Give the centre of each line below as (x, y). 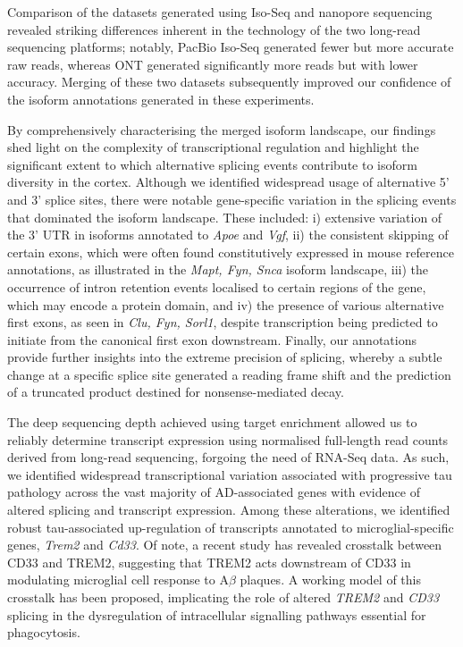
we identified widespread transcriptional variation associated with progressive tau (230, 474)
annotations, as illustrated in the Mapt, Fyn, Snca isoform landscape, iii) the (218, 269)
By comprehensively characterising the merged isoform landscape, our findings (222, 129)
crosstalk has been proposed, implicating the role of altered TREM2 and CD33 (223, 597)
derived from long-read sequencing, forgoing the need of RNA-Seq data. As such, (228, 457)
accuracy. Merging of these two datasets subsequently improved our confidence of (229, 82)
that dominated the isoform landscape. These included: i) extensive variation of (225, 217)
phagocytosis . (44, 632)
